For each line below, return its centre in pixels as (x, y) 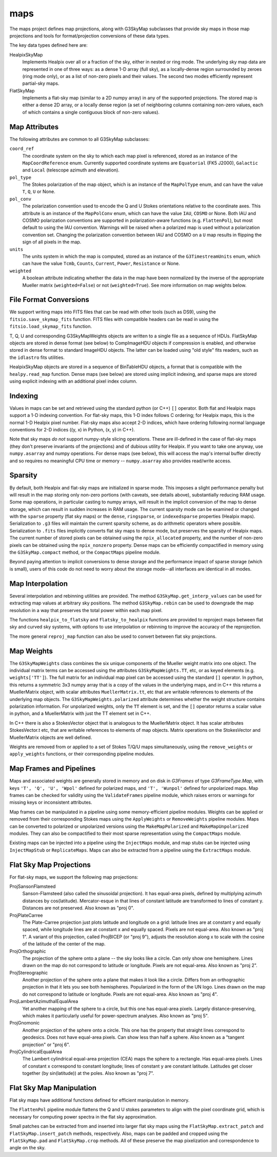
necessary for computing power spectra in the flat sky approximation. (83, 1116)
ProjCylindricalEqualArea (36, 1051)
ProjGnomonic (25, 1023)
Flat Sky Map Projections (50, 865)
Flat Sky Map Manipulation (53, 1088)
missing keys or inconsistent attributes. (51, 802)
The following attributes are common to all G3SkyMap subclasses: (80, 139)
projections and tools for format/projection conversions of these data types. (90, 35)
